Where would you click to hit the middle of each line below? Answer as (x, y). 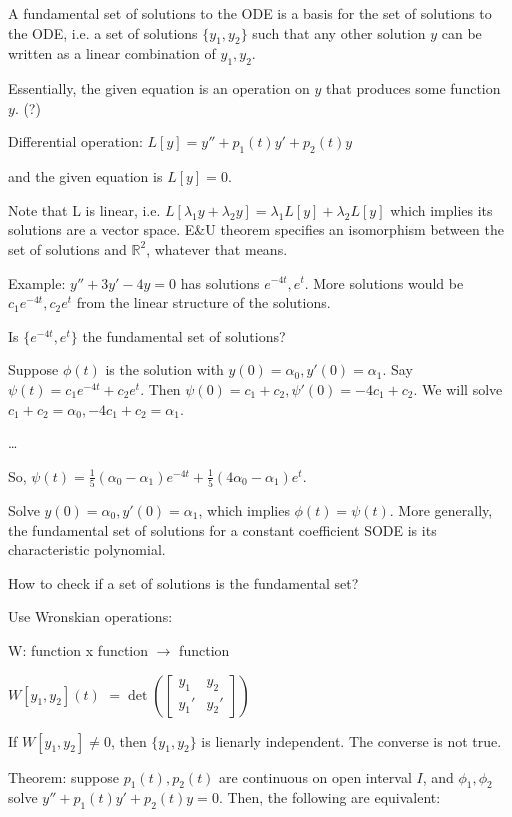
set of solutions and (67, 248)
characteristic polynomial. (87, 549)
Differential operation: (75, 141)
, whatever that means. (217, 248)
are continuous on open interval (315, 776)
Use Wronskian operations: (90, 616)
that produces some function (413, 88)
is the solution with (164, 369)
